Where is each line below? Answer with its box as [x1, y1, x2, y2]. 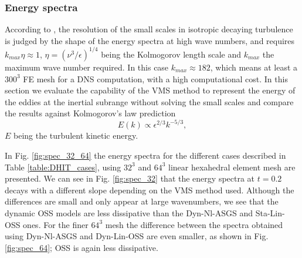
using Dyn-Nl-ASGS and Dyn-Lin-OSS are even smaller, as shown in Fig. [5, 230, 269, 242]
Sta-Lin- [255, 206, 285, 219]
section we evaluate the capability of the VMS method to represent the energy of [5, 84, 296, 96]
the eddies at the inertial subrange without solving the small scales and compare [5, 95, 294, 108]
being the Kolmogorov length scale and [101, 48, 242, 60]
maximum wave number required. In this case [5, 61, 169, 73]
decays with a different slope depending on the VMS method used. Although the [5, 183, 294, 196]
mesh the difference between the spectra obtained [105, 218, 283, 230]
